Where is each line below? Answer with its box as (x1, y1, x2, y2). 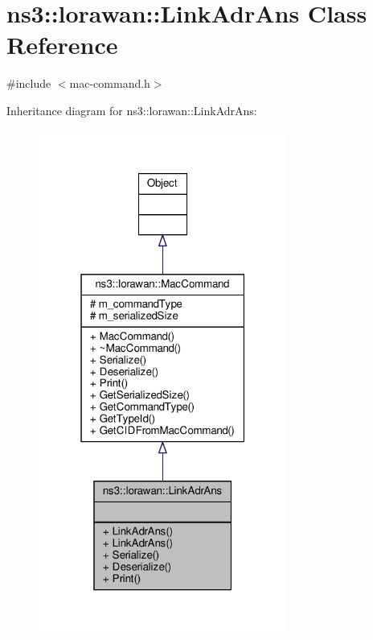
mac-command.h (69, 75, 150, 92)
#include (6, 75, 51, 92)
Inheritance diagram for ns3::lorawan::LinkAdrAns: (6, 101, 257, 118)
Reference (6, 28, 118, 61)
